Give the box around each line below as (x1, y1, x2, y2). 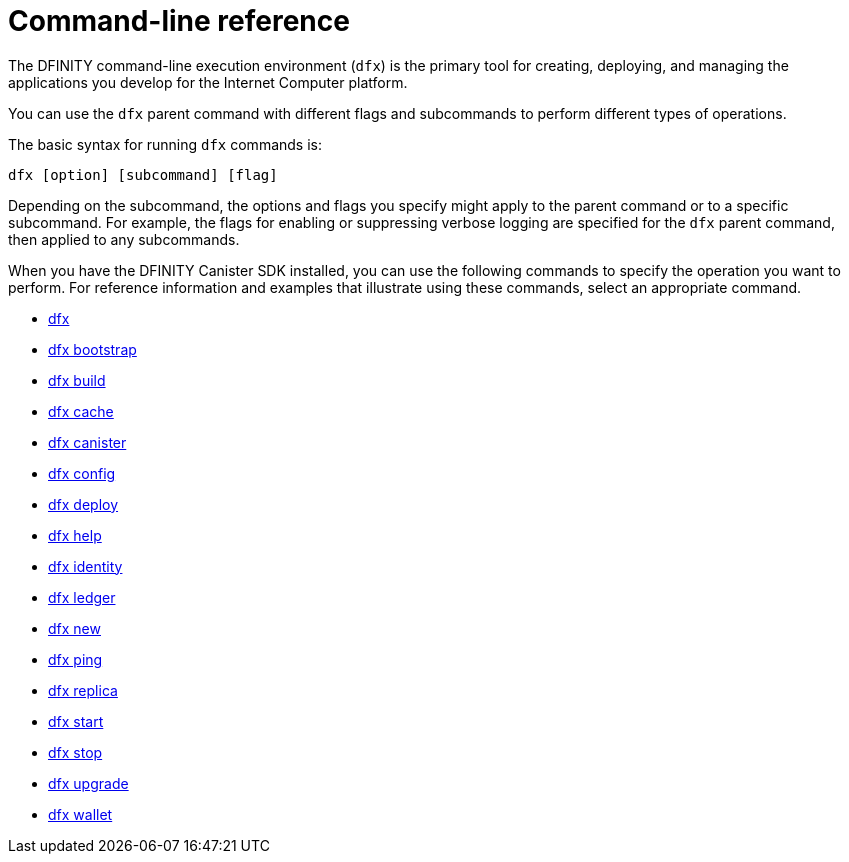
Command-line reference (8, 4, 350, 38)
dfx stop (48, 743, 103, 761)
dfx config (48, 464, 116, 482)
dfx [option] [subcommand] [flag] (8, 166, 278, 183)
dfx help (48, 526, 102, 544)
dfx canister (48, 433, 127, 451)
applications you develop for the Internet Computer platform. (8, 73, 408, 91)
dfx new (48, 619, 101, 637)
